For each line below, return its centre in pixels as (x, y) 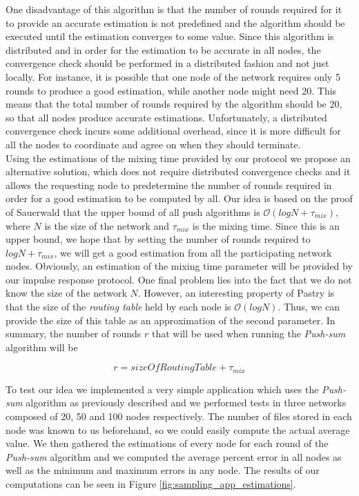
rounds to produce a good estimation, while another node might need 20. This (171, 90)
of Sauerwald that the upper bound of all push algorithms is (133, 211)
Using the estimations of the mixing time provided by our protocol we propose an (178, 158)
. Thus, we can (309, 307)
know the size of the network (66, 293)
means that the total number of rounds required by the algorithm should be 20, (174, 104)
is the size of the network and (107, 225)
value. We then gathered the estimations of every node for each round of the (167, 443)
